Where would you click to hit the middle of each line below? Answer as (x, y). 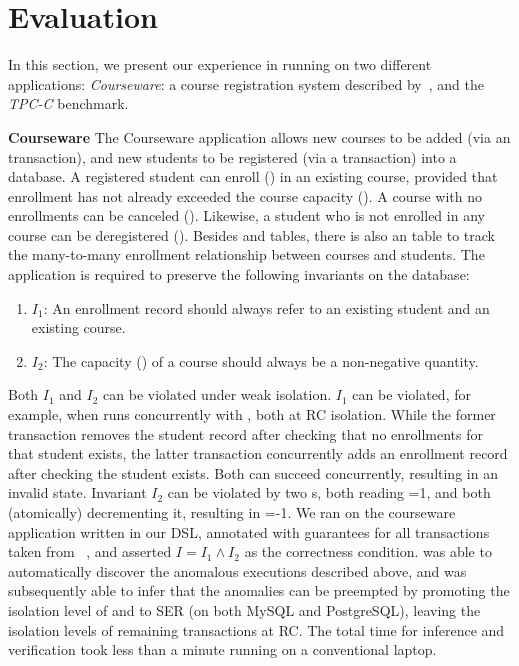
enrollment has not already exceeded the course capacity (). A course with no (245, 195)
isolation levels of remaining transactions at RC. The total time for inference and (256, 629)
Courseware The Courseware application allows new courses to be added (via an (259, 136)
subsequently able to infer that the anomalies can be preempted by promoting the (259, 590)
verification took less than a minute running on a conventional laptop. (222, 649)
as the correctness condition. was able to (368, 551)
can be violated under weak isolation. (217, 394)
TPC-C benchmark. (68, 103)
